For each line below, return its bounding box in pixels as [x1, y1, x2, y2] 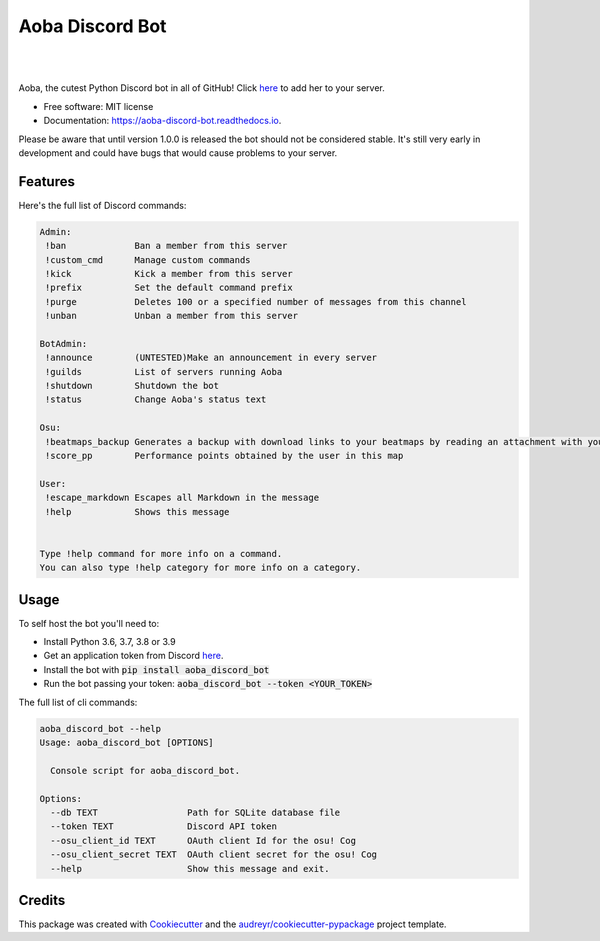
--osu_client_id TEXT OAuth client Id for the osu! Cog [50, 835, 357, 846]
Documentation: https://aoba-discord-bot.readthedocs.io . [43, 115, 282, 127]
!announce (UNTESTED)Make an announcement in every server [45, 352, 378, 364]
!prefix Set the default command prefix [45, 282, 294, 294]
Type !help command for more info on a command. [39, 548, 283, 559]
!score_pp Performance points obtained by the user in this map [45, 450, 404, 462]
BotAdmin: [39, 338, 88, 349]
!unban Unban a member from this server [45, 310, 299, 322]
